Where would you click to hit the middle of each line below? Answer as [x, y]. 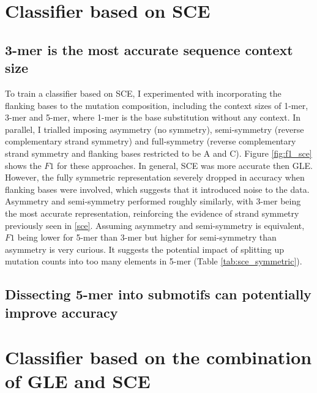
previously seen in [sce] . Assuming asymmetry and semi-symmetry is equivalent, [155, 225]
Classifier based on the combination [158, 357]
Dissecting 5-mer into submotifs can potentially [158, 294]
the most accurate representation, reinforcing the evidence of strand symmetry [152, 213]
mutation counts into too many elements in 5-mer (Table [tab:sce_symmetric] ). [154, 261]
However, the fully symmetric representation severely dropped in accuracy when [155, 177]
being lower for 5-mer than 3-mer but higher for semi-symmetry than [147, 237]
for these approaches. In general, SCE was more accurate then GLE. [185, 165]
